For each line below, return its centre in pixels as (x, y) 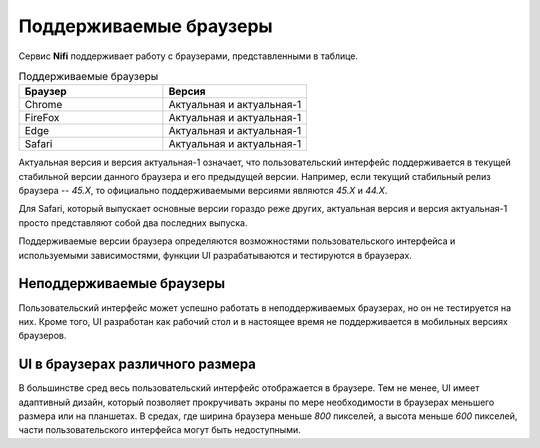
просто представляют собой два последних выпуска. (133, 222)
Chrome (43, 105)
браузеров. (42, 336)
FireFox (42, 118)
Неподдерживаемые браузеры (122, 283)
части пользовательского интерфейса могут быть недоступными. (160, 430)
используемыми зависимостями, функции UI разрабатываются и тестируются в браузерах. (215, 255)
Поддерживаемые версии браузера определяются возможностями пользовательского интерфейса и (237, 241)
